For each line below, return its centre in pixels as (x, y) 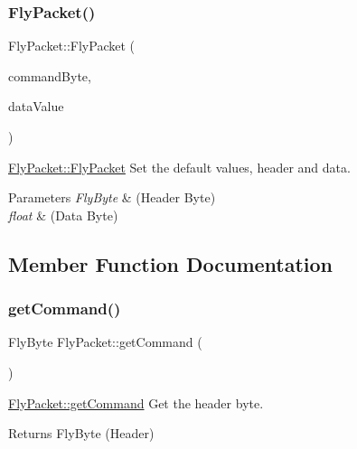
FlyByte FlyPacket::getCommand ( (105, 342)
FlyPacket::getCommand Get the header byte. (136, 402)
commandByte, (50, 75)
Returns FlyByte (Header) (81, 433)
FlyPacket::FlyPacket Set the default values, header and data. (179, 167)
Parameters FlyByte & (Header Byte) (112, 197)
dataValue (36, 106)
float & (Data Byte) (63, 215)
